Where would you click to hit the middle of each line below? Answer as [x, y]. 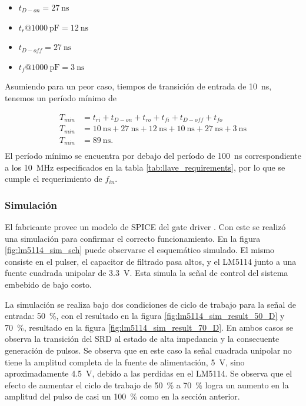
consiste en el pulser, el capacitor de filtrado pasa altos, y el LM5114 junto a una [151, 261]
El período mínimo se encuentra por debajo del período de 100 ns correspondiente [153, 156]
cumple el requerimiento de [54, 179]
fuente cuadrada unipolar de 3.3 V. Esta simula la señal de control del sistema [147, 273]
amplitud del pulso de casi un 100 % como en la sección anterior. [122, 396]
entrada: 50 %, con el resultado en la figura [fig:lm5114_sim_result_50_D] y [145, 316]
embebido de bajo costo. [48, 284]
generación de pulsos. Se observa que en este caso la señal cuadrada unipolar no [148, 350]
